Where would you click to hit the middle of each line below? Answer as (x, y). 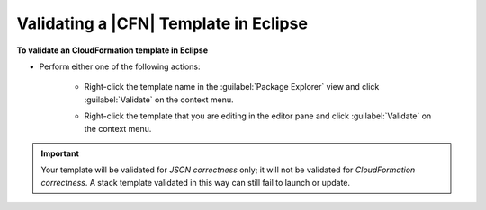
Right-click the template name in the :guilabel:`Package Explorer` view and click (232, 87)
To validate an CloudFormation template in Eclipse (112, 50)
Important (60, 153)
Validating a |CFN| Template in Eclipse (162, 23)
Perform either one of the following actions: (120, 66)
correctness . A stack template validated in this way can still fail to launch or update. (196, 182)
